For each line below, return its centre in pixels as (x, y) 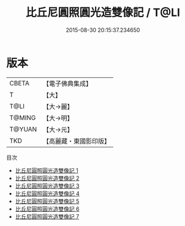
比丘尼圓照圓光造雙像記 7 (47, 216)
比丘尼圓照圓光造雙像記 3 (47, 185)
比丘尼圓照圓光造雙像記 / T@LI (103, 13)
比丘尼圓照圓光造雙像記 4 (47, 193)
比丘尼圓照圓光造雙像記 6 (47, 209)
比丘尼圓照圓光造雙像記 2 (47, 178)
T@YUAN (23, 129)
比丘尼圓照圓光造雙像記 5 (47, 201)
